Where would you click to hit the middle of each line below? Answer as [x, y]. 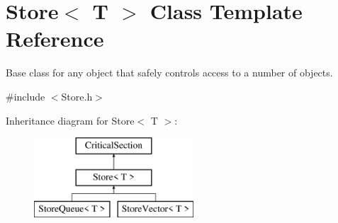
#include [26, 96]
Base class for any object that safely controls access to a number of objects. [169, 73]
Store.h [77, 96]
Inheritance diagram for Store [70, 120]
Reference [55, 39]
